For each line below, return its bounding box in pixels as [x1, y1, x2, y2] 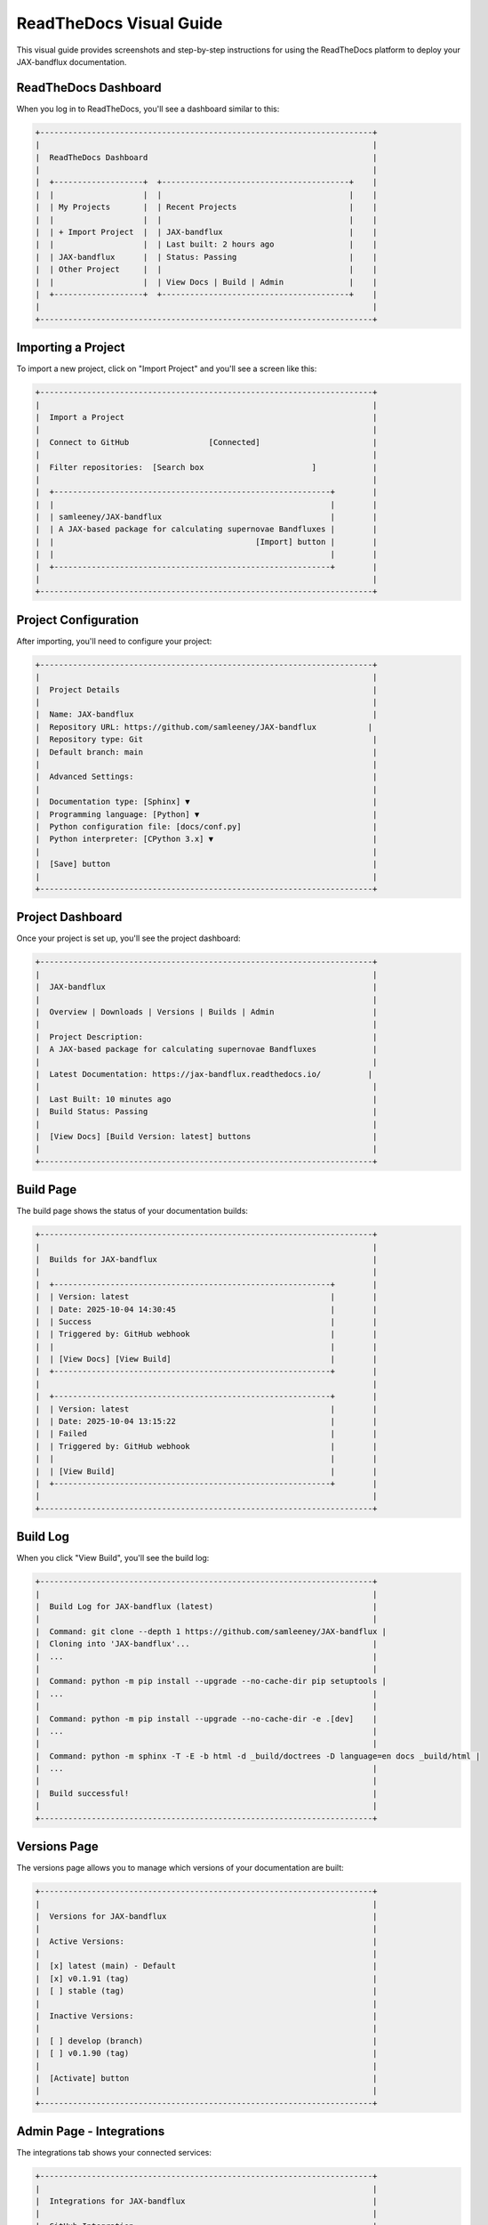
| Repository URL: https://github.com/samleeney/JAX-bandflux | [35, 722, 373, 732]
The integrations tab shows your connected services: [16, 2148, 212, 2158]
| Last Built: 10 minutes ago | [35, 1094, 378, 1104]
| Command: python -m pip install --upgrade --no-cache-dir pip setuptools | [35, 1676, 387, 1687]
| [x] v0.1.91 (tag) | [35, 1973, 378, 1984]
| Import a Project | [35, 412, 378, 422]
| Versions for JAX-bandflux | [35, 1911, 378, 1922]
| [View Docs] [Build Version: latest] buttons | [35, 1131, 378, 1141]
